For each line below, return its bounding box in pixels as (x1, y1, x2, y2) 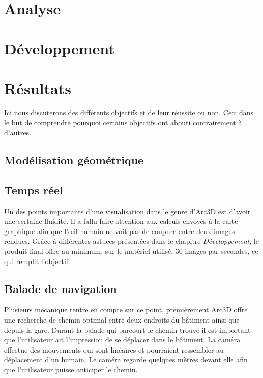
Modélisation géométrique (4, 152, 144, 168)
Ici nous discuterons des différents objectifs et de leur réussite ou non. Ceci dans (4, 107, 254, 118)
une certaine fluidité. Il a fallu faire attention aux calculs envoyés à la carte (4, 216, 238, 226)
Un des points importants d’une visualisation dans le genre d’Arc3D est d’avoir (4, 206, 251, 216)
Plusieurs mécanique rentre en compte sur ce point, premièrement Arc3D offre (4, 304, 248, 315)
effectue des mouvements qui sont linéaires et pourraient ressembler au (4, 344, 224, 355)
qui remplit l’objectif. (4, 255, 70, 266)
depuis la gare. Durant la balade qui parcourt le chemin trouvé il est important (4, 324, 251, 335)
